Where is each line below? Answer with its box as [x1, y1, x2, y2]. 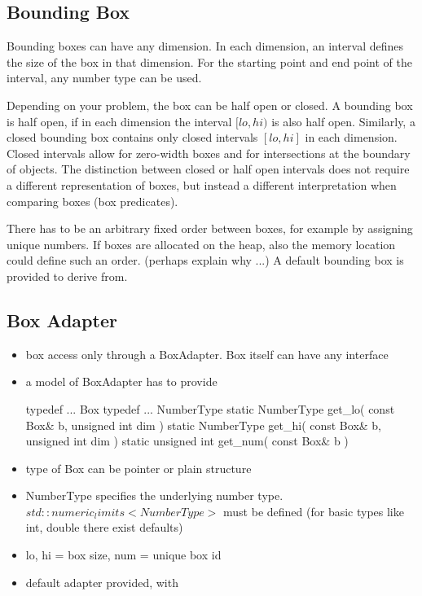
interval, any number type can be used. [7, 69, 202, 86]
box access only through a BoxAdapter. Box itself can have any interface [25, 345, 389, 362]
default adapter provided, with [25, 573, 178, 590]
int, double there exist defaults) [25, 519, 183, 536]
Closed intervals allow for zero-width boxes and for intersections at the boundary [7, 144, 411, 161]
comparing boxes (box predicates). [7, 192, 178, 209]
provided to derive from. [7, 267, 128, 284]
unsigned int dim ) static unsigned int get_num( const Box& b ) [25, 432, 349, 449]
